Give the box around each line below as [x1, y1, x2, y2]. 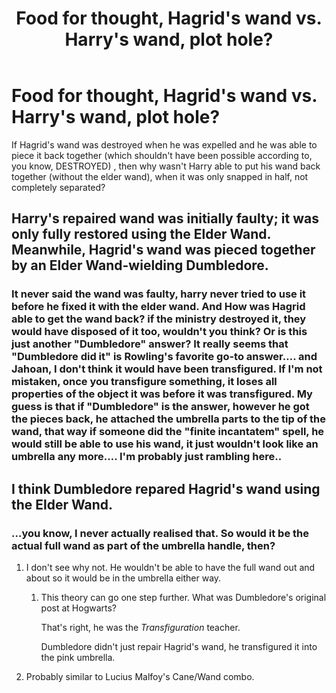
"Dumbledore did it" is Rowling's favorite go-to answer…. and [11, 350, 318, 364]
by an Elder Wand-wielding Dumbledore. [11, 257, 269, 274]
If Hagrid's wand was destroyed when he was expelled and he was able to [11, 138, 318, 151]
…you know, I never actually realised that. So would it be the [11, 526, 310, 540]
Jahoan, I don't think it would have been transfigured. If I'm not [11, 362, 323, 376]
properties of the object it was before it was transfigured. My [11, 387, 313, 401]
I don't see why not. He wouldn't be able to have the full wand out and [25, 561, 316, 573]
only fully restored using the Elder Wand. [11, 226, 271, 243]
